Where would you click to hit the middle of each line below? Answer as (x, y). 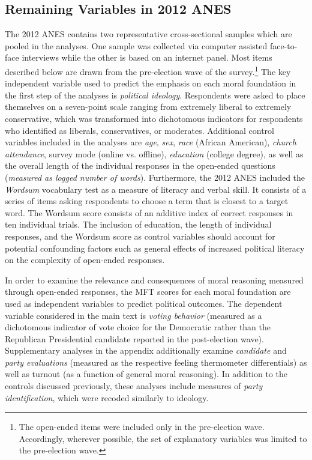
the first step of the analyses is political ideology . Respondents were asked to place (155, 95)
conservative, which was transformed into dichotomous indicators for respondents (154, 119)
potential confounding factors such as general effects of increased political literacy (155, 248)
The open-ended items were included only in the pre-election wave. (142, 427)
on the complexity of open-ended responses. (85, 260)
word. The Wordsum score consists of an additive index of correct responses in (149, 212)
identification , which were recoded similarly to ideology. (107, 397)
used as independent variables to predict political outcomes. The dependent (144, 303)
